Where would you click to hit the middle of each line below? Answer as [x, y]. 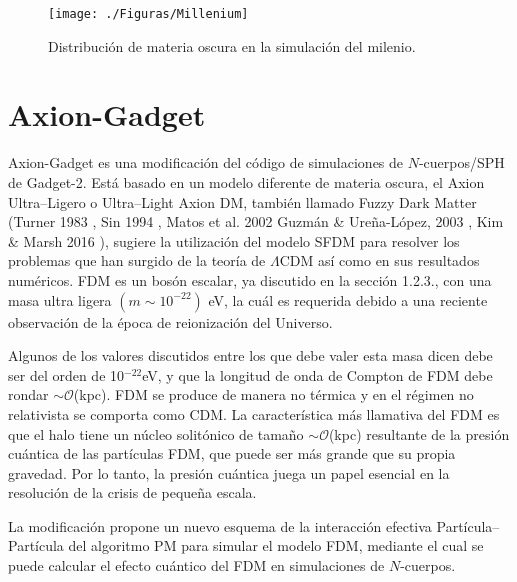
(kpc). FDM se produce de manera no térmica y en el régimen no [273, 394]
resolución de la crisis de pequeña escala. [132, 492]
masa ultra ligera [60, 299]
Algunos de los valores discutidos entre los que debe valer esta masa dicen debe [250, 355]
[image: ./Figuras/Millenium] [148, 14]
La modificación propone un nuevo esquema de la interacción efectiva [220, 525]
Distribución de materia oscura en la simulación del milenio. [232, 45]
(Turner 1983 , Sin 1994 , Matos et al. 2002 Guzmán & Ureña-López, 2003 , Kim [256, 221]
